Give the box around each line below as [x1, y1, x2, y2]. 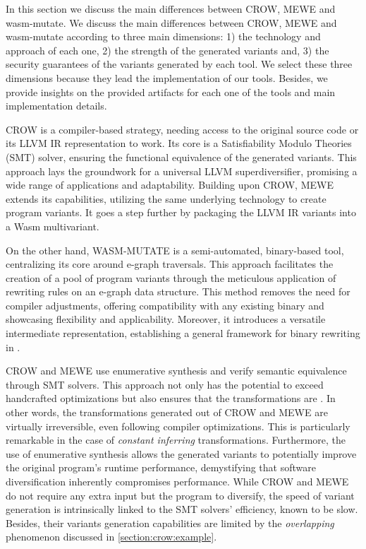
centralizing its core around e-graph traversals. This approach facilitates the [6, 256, 334, 271]
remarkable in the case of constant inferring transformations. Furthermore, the [6, 432, 346, 447]
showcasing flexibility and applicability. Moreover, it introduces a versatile [6, 312, 326, 326]
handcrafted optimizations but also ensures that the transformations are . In [6, 391, 336, 406]
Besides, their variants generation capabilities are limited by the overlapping [6, 515, 334, 530]
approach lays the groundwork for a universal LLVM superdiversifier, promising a [6, 163, 358, 178]
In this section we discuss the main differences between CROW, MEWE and [6, 1, 336, 16]
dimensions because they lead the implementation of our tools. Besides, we [6, 70, 328, 85]
